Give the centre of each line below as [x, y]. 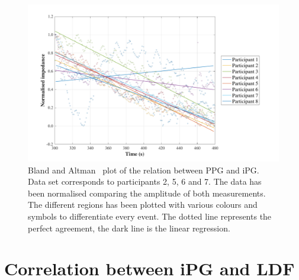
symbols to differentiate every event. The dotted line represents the [150, 216]
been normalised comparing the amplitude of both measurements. [147, 193]
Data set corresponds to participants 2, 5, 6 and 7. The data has [145, 181]
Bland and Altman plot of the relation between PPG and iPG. [144, 170]
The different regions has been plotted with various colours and [143, 205]
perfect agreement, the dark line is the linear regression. [129, 228]
